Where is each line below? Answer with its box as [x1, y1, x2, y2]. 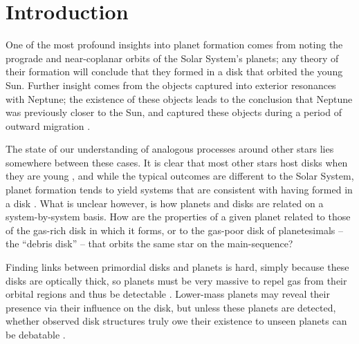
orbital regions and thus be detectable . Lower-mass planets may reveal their [6, 287, 330, 301]
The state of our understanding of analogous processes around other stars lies [6, 142, 334, 156]
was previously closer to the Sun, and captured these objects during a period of [6, 105, 342, 120]
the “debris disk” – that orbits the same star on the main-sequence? [6, 236, 293, 251]
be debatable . [6, 327, 66, 341]
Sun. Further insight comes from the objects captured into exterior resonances [6, 77, 336, 92]
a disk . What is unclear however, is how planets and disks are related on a [6, 195, 324, 210]
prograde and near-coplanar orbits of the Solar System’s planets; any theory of [6, 50, 339, 65]
